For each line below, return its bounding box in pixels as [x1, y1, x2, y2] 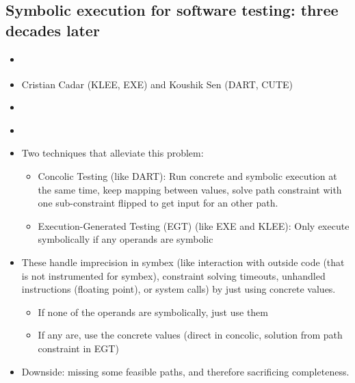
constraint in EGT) [38, 341, 119, 355]
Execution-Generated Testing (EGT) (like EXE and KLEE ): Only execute [38, 218, 350, 233]
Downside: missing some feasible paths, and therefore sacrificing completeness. [21, 364, 350, 378]
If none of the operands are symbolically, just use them [38, 304, 268, 319]
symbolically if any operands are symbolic [38, 232, 213, 246]
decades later [5, 19, 100, 40]
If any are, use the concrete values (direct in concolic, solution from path [38, 328, 343, 342]
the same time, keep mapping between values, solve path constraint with [38, 182, 342, 196]
